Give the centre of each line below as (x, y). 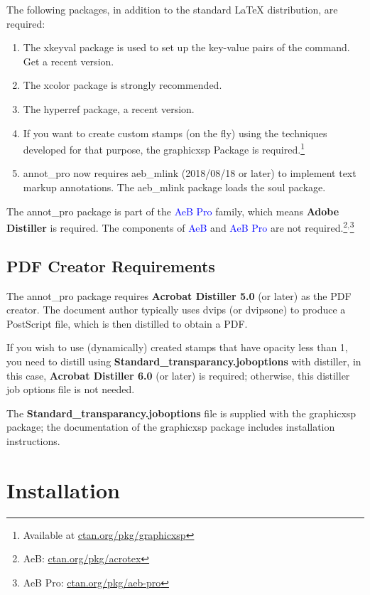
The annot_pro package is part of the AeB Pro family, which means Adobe (173, 211)
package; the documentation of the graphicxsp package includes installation (171, 427)
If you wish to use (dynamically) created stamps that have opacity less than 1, (177, 347)
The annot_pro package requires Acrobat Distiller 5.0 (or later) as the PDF (179, 295)
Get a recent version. (69, 61)
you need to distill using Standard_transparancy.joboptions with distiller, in (184, 361)
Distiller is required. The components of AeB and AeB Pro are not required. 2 (177, 226)
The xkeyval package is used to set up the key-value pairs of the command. (186, 47)
